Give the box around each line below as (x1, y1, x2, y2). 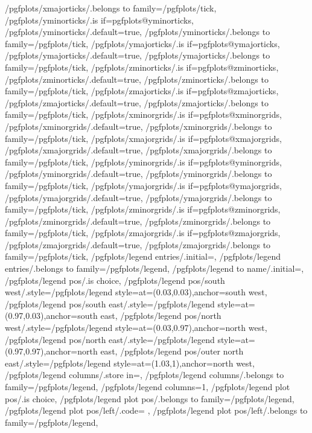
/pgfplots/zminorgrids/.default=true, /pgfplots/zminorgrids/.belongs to (5, 214, 271, 227)
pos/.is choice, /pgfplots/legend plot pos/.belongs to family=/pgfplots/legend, (5, 392, 294, 405)
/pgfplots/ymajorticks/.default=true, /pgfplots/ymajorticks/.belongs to (5, 49, 270, 62)
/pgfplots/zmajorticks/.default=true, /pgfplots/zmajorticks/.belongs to (5, 96, 269, 109)
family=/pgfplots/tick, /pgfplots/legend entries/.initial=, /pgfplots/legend (5, 250, 281, 263)
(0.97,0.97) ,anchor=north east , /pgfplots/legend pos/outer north (5, 345, 244, 358)
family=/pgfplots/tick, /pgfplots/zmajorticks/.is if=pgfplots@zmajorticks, (5, 85, 279, 97)
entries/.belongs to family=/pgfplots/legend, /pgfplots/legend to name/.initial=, (5, 262, 304, 275)
